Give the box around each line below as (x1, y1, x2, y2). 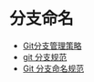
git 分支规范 (22, 51, 68, 62)
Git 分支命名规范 (22, 63, 85, 74)
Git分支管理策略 (22, 40, 82, 51)
